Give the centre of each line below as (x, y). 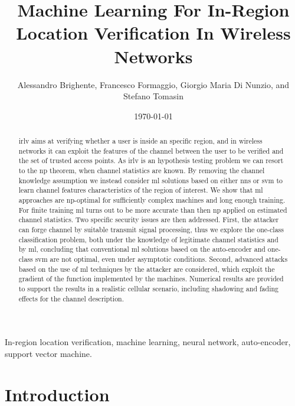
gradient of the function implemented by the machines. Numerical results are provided (151, 279)
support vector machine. (48, 353)
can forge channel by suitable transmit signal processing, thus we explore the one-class (151, 229)
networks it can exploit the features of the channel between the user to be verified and (151, 150)
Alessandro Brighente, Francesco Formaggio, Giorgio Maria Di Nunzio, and (153, 84)
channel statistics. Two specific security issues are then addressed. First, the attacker (149, 220)
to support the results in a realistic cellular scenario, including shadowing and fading (149, 288)
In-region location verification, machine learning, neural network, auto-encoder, (148, 342)
